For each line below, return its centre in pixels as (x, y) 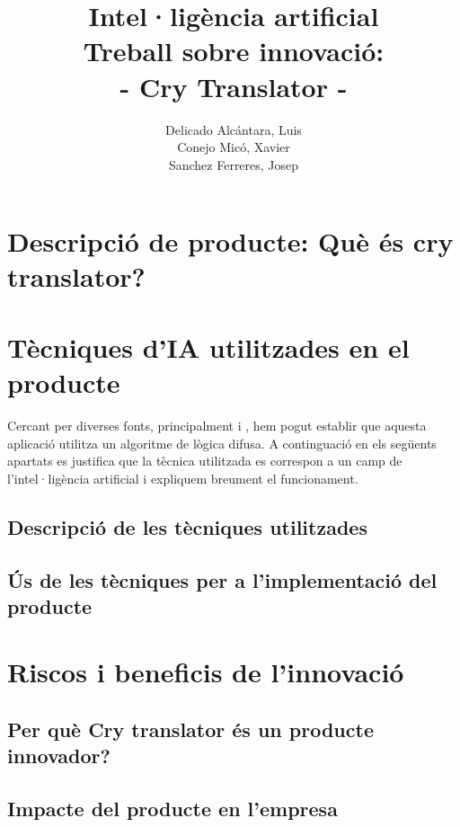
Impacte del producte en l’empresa (172, 809)
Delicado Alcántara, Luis (234, 129)
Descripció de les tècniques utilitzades (187, 526)
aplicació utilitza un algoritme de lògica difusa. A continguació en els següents (222, 443)
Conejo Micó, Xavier (234, 147)
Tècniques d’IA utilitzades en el (208, 347)
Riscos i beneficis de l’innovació (206, 672)
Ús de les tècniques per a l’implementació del (222, 579)
